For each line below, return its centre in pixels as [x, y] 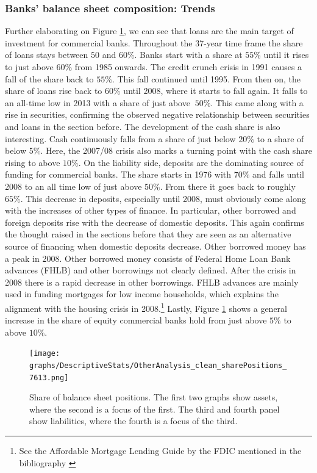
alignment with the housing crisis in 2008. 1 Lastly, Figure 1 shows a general [146, 307]
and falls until [278, 174]
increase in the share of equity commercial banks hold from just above [136, 320]
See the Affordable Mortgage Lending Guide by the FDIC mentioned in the [160, 451]
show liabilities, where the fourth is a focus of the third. [134, 421]
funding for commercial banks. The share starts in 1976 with [118, 174]
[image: [45, 354]
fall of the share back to [49, 78]
